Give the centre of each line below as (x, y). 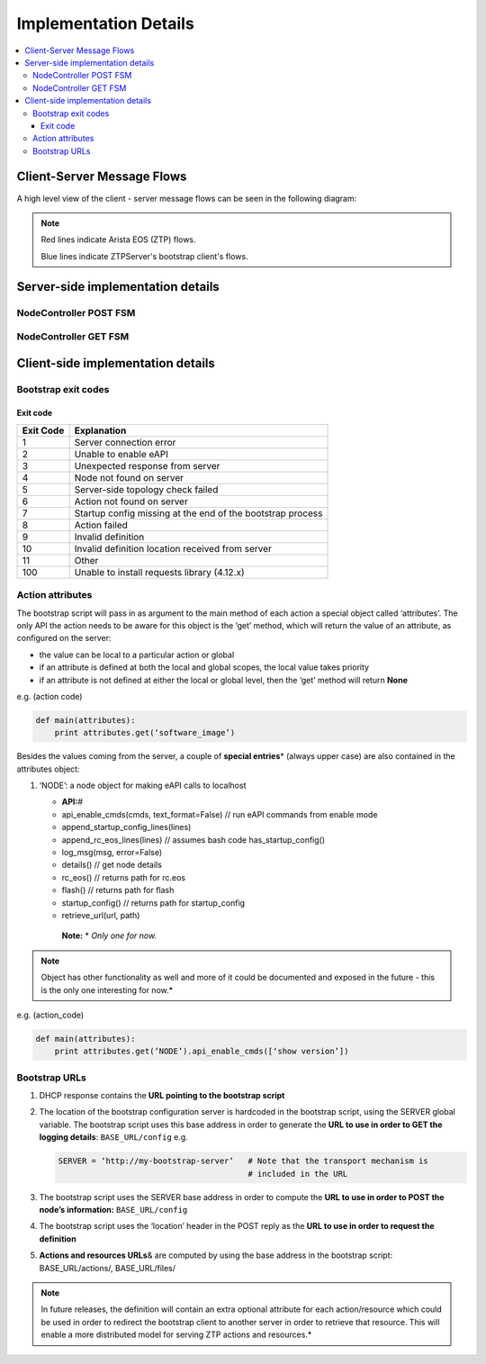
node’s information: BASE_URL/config (113, 1209)
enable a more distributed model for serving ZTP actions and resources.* (176, 1335)
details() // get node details (112, 865)
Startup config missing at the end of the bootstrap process (198, 513)
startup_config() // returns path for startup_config (153, 903)
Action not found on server (131, 501)
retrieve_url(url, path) (101, 915)
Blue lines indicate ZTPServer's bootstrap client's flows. (144, 256)
